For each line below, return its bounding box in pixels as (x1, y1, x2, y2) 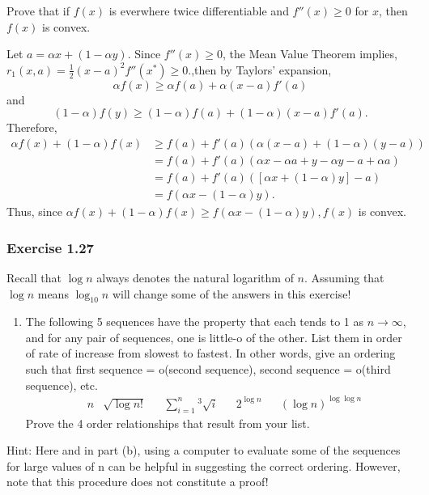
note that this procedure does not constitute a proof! (6, 473, 269, 490)
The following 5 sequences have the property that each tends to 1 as (25, 313, 364, 330)
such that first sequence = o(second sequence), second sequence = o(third (25, 361, 391, 378)
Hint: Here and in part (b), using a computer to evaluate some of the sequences (6, 442, 401, 459)
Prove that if (6, 2, 70, 19)
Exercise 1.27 (6, 237, 95, 257)
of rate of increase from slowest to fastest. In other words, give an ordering (25, 345, 396, 362)
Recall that (6, 269, 62, 286)
